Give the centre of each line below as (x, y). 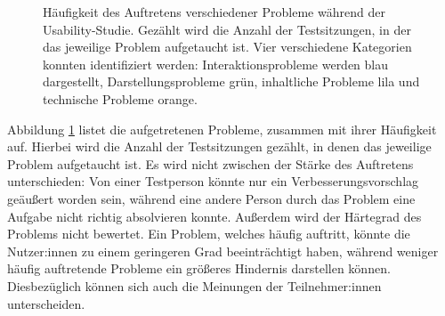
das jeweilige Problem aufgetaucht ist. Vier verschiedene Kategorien (227, 47)
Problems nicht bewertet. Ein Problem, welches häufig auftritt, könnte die (209, 234)
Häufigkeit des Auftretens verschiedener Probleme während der (214, 12)
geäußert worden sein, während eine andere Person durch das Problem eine (211, 198)
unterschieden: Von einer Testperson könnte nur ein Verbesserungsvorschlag (213, 181)
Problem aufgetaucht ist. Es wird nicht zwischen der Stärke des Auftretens (210, 163)
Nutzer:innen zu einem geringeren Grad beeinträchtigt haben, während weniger (223, 251)
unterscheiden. (46, 303)
